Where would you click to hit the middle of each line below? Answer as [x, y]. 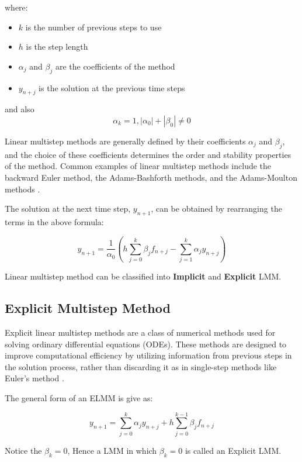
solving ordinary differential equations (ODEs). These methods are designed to [146, 344]
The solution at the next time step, [68, 208]
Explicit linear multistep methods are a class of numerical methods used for [140, 332]
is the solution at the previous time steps [112, 87]
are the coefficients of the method [115, 66]
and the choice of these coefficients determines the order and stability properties [148, 154]
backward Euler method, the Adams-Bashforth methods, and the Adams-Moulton [151, 177]
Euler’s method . [34, 378]
